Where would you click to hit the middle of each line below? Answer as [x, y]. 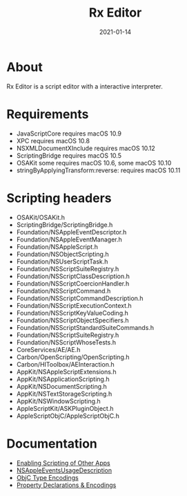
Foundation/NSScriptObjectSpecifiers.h [72, 320]
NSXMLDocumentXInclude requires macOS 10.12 [86, 148]
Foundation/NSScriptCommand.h [63, 291]
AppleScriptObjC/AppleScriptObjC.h [68, 416]
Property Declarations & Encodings [66, 485]
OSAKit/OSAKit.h [41, 217]
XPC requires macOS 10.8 [53, 140]
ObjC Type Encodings [47, 477]
